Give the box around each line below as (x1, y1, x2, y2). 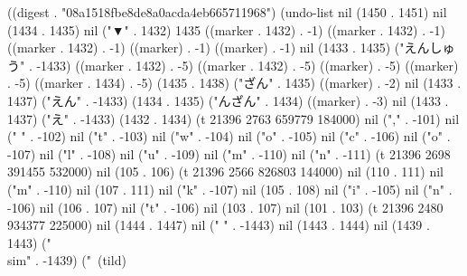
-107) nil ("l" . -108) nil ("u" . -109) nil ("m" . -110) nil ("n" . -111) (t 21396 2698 (7, 144, 451, 163)
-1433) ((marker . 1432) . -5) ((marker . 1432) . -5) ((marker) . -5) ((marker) (36, 55, 459, 74)
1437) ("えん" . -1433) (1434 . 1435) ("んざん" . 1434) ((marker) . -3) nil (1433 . (7, 90, 449, 109)
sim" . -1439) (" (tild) (7, 251, 126, 270)
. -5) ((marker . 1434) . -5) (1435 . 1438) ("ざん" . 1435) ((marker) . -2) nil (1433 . (7, 73, 462, 92)
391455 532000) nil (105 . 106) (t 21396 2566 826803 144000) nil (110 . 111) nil (7, 162, 444, 181)
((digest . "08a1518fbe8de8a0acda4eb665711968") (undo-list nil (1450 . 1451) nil (7, 3, 447, 21)
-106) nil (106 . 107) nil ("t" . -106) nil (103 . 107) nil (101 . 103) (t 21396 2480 (7, 197, 444, 216)
